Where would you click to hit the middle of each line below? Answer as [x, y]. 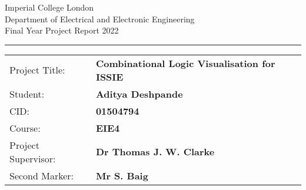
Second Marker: [41, 175]
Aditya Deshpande [139, 94]
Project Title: [37, 70]
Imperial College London [49, 7]
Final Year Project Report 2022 [62, 30]
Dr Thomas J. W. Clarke [155, 152]
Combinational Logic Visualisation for [185, 63]
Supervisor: [33, 158]
